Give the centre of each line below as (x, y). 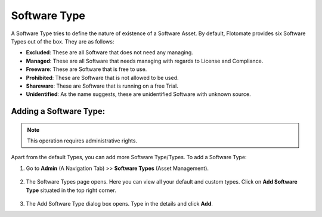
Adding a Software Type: (58, 111)
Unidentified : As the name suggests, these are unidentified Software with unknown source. (139, 94)
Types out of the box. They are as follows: (63, 41)
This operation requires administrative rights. (82, 141)
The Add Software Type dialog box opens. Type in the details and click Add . (119, 204)
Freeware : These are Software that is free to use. (86, 69)
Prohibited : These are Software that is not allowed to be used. (102, 77)
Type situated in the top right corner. (71, 190)
